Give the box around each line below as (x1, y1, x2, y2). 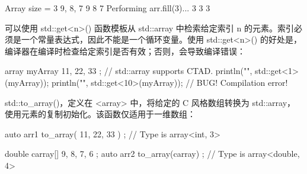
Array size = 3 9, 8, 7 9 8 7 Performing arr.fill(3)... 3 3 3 (5, 2, 210, 14)
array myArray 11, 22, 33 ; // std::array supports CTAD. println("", (5, 65, 252, 77)
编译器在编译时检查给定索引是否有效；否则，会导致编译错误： (5, 44, 245, 57)
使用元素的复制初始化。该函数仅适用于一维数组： (5, 108, 196, 120)
